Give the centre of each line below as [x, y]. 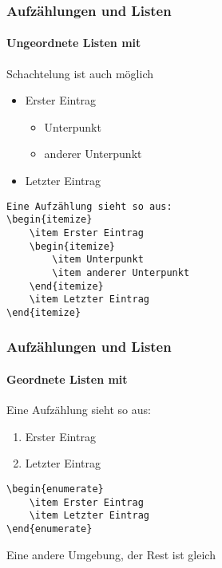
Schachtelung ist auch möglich [80, 73]
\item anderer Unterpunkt [121, 272]
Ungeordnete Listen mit [74, 43]
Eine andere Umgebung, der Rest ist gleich [111, 554]
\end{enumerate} [50, 529]
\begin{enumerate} [55, 489]
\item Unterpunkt [98, 260]
